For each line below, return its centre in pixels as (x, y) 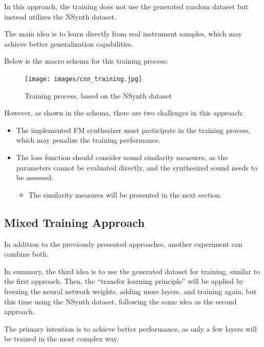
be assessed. (35, 177)
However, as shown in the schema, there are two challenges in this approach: (124, 113)
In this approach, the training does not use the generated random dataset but (126, 6)
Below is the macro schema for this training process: (86, 61)
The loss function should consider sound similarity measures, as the (122, 157)
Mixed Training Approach (75, 222)
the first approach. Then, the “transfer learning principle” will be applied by (124, 281)
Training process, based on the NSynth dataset (98, 95)
